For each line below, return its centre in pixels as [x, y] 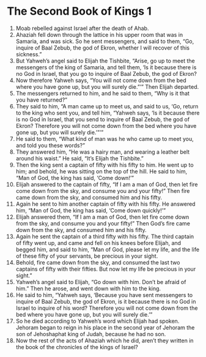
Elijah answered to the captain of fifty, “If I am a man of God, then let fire [107, 184]
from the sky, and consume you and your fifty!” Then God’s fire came [103, 223]
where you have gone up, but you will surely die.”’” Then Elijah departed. [107, 86]
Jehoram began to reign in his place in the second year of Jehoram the [105, 327]
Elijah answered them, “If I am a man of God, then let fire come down [102, 217]
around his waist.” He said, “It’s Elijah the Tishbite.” [80, 158]
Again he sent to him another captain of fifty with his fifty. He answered [105, 204]
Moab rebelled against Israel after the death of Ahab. [82, 28]
